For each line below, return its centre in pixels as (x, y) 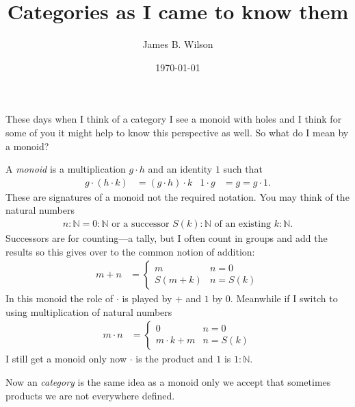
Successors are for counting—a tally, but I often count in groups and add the (167, 237)
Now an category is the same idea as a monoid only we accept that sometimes (168, 381)
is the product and (174, 359)
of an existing (242, 224)
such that (243, 169)
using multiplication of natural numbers (89, 311)
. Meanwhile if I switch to (284, 298)
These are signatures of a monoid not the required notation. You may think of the (177, 196)
